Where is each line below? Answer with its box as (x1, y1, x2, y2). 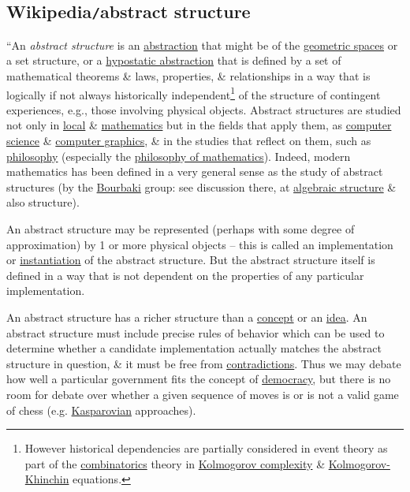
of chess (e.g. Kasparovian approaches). (6, 401, 196, 418)
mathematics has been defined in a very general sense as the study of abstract (6, 163, 383, 180)
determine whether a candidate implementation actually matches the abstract (6, 340, 382, 356)
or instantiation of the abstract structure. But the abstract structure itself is (6, 252, 375, 268)
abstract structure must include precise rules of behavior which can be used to (6, 324, 385, 341)
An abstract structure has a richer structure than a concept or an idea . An (6, 308, 367, 325)
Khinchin (24, 471, 69, 487)
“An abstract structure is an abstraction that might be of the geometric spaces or (6, 36, 398, 53)
